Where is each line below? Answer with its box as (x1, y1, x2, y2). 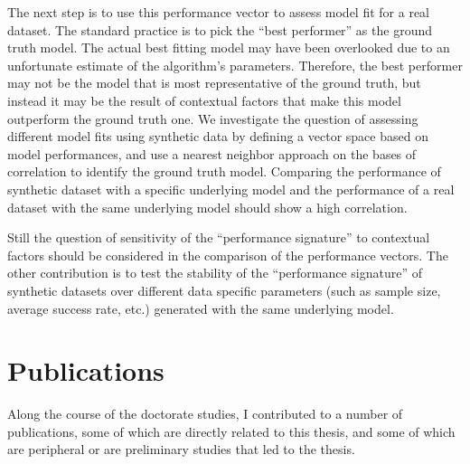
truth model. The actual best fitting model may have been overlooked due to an (7, 38, 450, 57)
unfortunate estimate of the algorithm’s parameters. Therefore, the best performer (7, 55, 463, 74)
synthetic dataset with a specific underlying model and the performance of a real (7, 179, 455, 198)
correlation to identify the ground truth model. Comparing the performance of (7, 162, 441, 181)
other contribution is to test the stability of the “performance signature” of (7, 263, 423, 282)
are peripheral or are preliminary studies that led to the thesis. (7, 440, 355, 459)
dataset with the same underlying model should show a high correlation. (7, 197, 408, 216)
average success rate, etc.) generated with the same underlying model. (7, 298, 394, 317)
